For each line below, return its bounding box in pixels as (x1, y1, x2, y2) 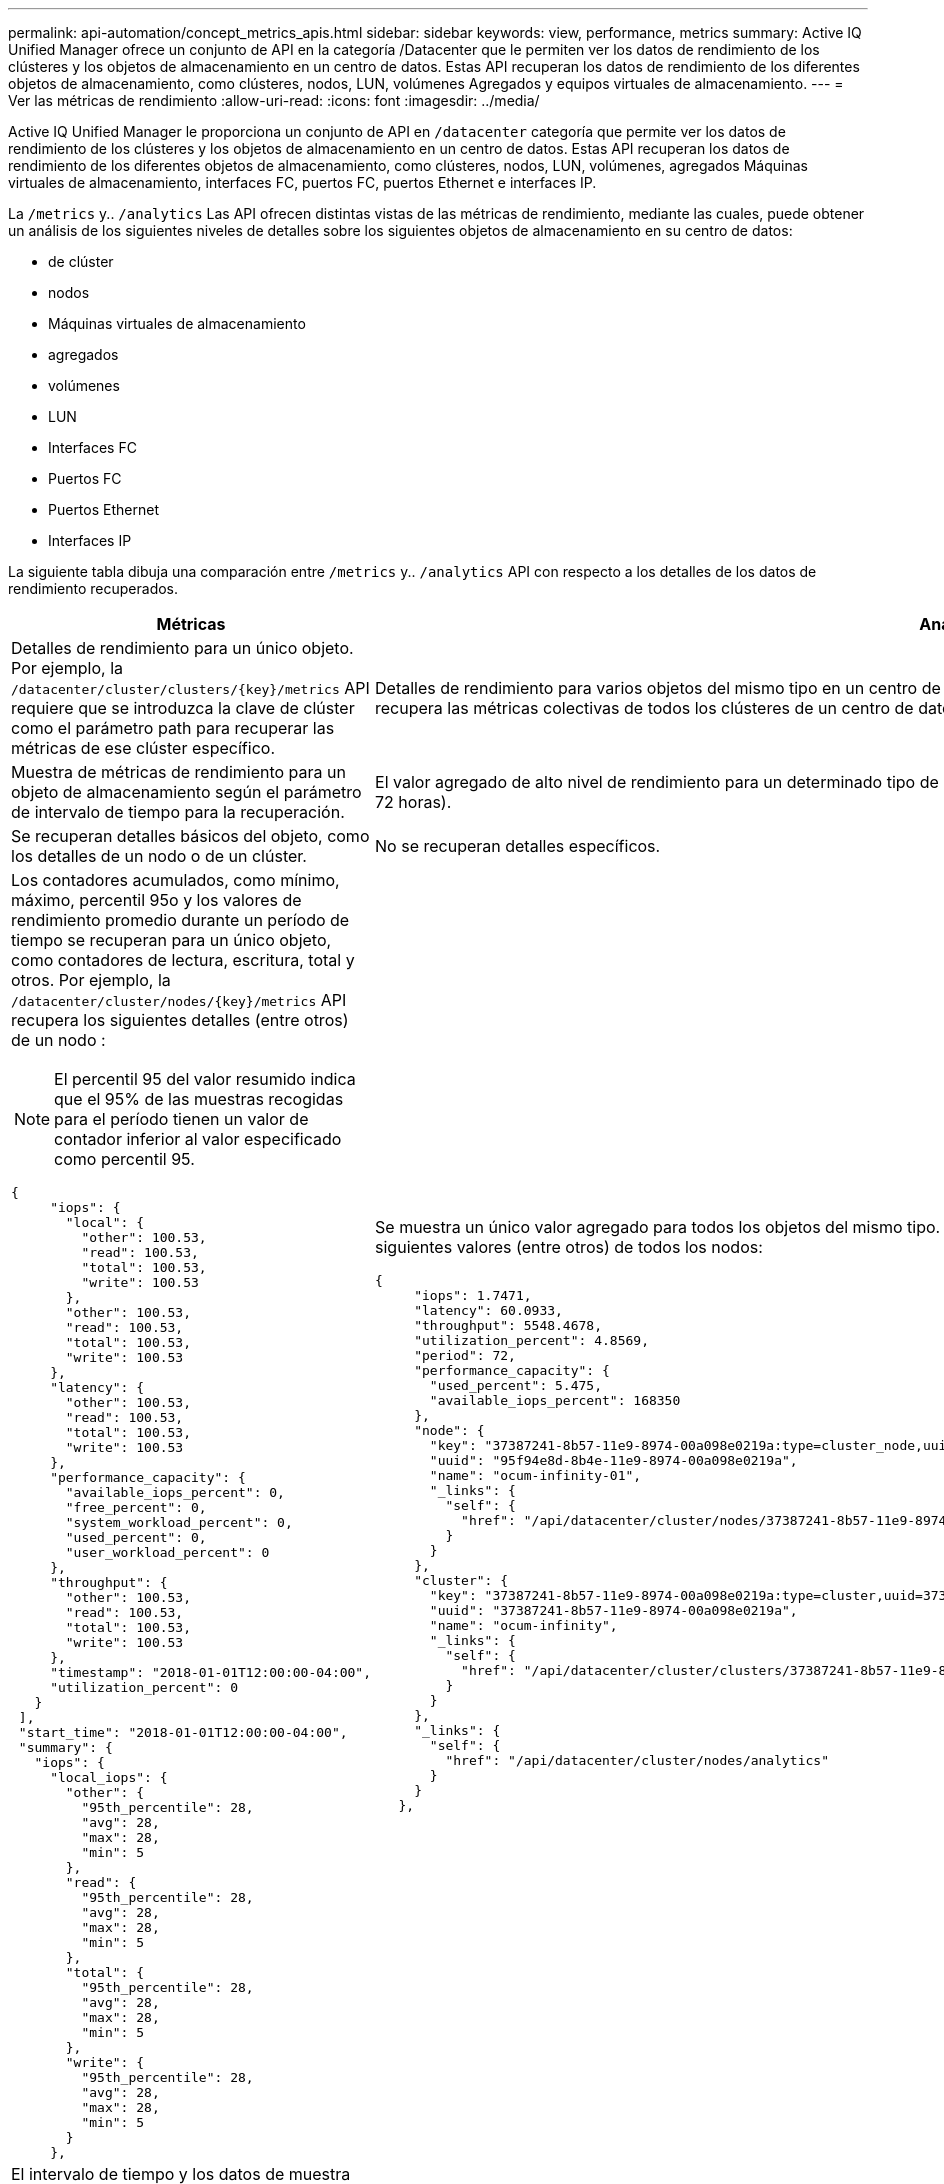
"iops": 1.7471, (414, 1288, 532, 1303)
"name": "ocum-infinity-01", (429, 1468, 642, 1483)
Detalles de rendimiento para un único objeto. (11, 638, 354, 658)
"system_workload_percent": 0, (65, 1515, 293, 1530)
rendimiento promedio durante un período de (11, 910, 350, 930)
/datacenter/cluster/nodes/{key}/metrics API (11, 990, 347, 1010)
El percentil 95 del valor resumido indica (54, 1069, 356, 1089)
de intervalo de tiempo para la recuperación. (11, 802, 345, 822)
